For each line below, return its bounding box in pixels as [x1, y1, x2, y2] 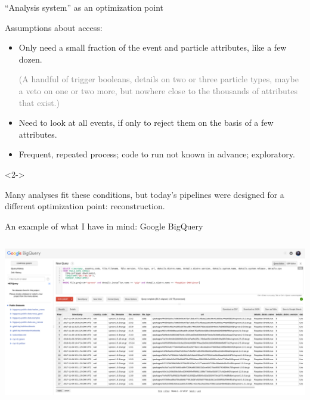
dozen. [18, 52, 42, 65]
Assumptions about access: [5, 21, 103, 33]
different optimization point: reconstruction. [5, 200, 165, 212]
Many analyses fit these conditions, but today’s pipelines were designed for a [5, 188, 284, 200]
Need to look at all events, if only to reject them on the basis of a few [18, 116, 274, 129]
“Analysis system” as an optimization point [5, 1, 163, 13]
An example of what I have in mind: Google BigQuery [5, 219, 203, 232]
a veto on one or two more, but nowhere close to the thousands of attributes [18, 84, 297, 97]
